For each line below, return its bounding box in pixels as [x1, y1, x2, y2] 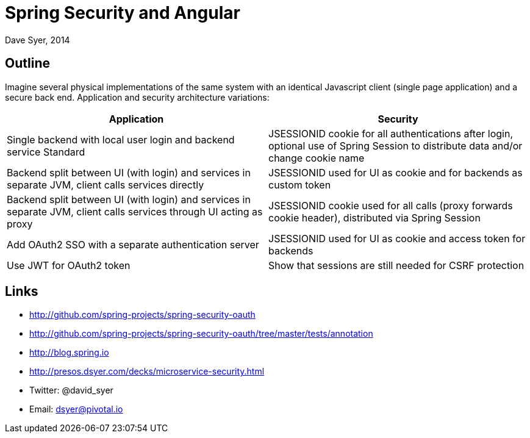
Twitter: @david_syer [29, 385, 113, 396]
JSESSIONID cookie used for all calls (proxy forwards [268, 199, 513, 212]
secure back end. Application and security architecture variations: [5, 92, 270, 102]
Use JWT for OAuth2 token [7, 259, 131, 271]
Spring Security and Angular [5, 2, 240, 23]
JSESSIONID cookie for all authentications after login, [268, 127, 514, 140]
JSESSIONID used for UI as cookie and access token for [268, 232, 526, 245]
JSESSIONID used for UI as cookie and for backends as [268, 166, 523, 179]
